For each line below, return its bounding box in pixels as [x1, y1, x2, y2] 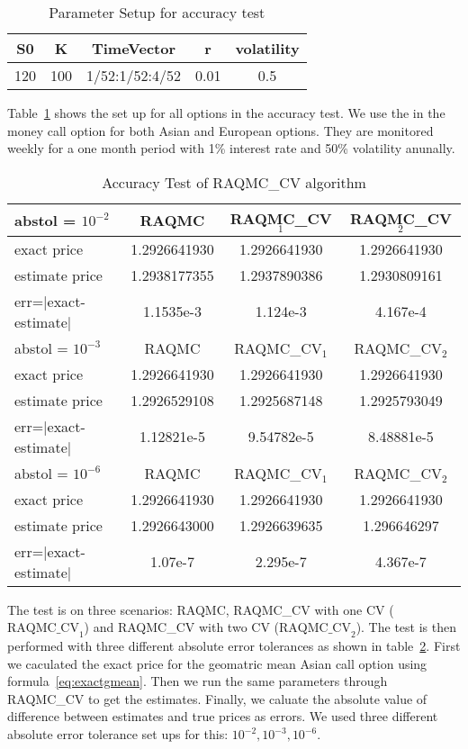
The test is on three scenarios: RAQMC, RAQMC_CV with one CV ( [7, 600, 394, 618]
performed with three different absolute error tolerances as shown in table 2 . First [7, 636, 461, 655]
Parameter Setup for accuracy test [49, 2, 265, 23]
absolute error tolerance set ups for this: [7, 725, 229, 744]
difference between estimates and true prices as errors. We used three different [7, 707, 438, 726]
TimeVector [91, 38, 175, 59]
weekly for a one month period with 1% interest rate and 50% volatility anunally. [7, 139, 455, 158]
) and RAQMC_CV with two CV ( [84, 618, 280, 636]
